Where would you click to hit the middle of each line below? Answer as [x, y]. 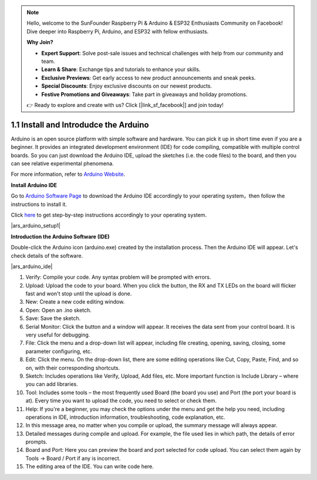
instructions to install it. [39, 204]
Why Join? [40, 42]
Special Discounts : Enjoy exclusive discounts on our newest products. [127, 86]
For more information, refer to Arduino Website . [68, 174]
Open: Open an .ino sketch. [59, 310]
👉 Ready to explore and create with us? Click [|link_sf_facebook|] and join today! [125, 105]
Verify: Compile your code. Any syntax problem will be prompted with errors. [118, 277]
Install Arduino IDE [34, 185]
